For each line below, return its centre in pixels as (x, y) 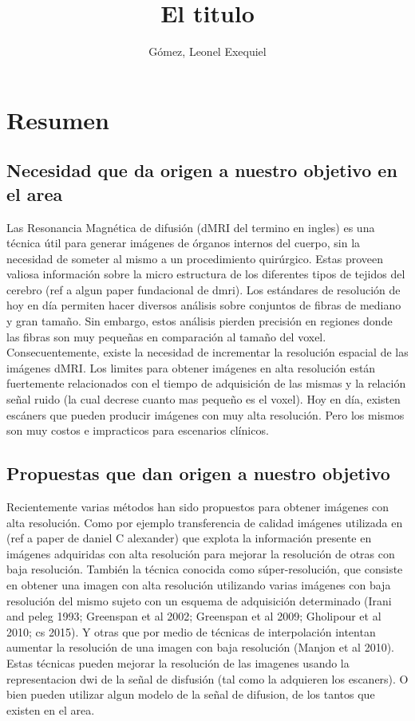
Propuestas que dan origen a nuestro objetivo (198, 473)
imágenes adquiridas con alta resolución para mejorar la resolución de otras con (201, 553)
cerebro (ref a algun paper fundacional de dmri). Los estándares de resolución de (204, 289)
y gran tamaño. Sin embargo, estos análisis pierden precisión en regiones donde (200, 321)
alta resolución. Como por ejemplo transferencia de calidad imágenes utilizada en (205, 522)
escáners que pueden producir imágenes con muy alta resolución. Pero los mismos (206, 414)
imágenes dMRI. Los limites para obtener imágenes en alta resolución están (191, 367)
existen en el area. (51, 709)
